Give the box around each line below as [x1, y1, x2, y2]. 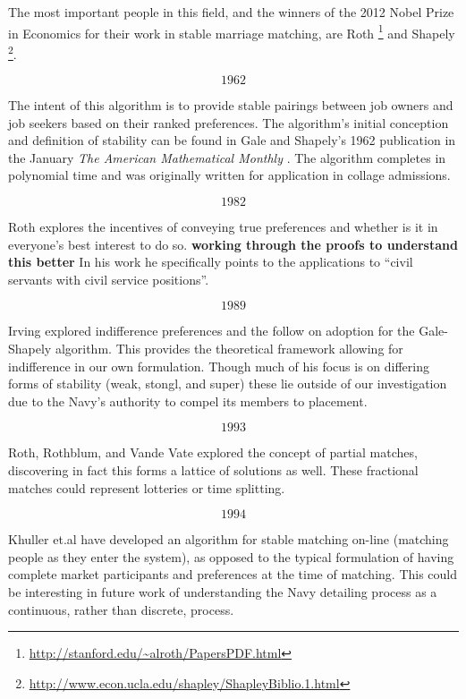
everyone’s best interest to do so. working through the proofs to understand [8, 234, 458, 253]
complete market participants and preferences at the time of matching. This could [8, 565, 458, 584]
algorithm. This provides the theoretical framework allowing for [55, 339, 403, 358]
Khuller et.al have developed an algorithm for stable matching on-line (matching [8, 530, 449, 549]
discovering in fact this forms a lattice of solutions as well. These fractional [8, 461, 419, 479]
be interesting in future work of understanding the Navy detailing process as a [8, 582, 437, 601]
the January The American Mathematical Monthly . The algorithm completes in [8, 148, 446, 166]
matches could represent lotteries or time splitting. [8, 478, 285, 497]
